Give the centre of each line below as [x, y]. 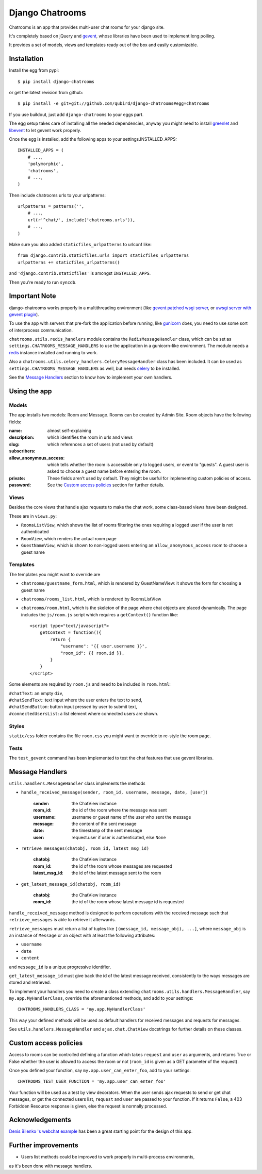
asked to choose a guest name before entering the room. [104, 471]
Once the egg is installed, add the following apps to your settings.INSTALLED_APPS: [93, 139]
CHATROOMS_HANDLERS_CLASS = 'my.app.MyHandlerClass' [82, 1009]
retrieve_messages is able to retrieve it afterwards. [62, 920]
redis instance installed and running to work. [53, 352]
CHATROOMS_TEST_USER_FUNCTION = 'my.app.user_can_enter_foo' [92, 1082]
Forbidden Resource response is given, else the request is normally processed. [88, 1106]
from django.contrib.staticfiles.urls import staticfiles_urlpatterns [103, 256]
